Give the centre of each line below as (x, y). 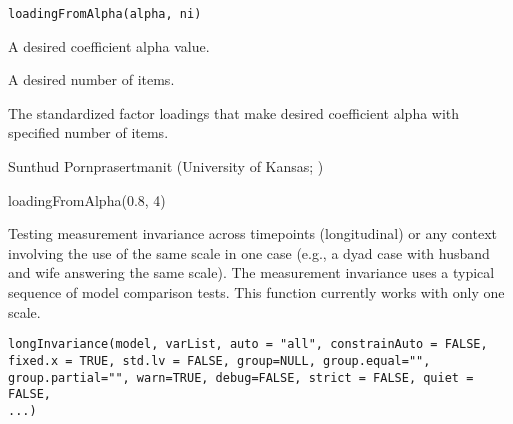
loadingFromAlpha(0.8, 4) (87, 199)
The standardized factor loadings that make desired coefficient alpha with (234, 112)
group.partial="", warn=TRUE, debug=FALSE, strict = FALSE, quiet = (241, 377)
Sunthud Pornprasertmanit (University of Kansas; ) (166, 166)
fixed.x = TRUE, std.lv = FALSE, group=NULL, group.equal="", (219, 360)
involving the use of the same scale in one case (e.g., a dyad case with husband (249, 252)
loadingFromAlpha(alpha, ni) (105, 14)
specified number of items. (88, 132)
